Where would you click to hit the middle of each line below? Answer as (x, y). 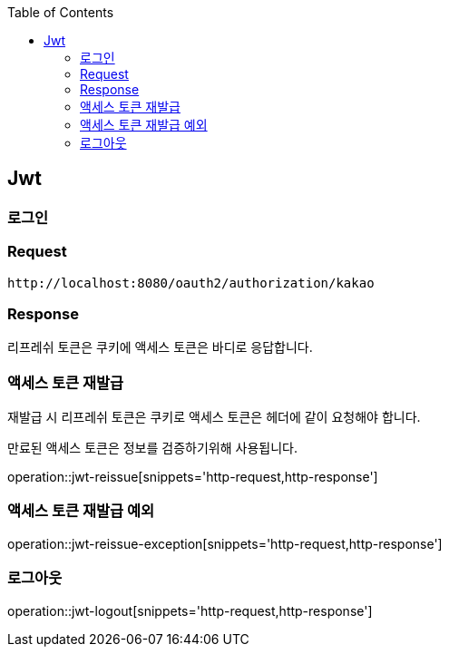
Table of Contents (61, 12)
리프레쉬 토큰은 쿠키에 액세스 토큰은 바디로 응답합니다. (160, 347)
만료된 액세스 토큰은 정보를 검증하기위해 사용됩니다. (152, 448)
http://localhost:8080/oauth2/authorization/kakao (191, 283)
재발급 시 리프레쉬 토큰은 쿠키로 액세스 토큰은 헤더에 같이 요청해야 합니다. (214, 417)
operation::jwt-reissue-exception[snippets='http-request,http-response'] (225, 543)
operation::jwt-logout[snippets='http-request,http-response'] (190, 610)
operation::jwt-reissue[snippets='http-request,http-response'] (193, 477)
